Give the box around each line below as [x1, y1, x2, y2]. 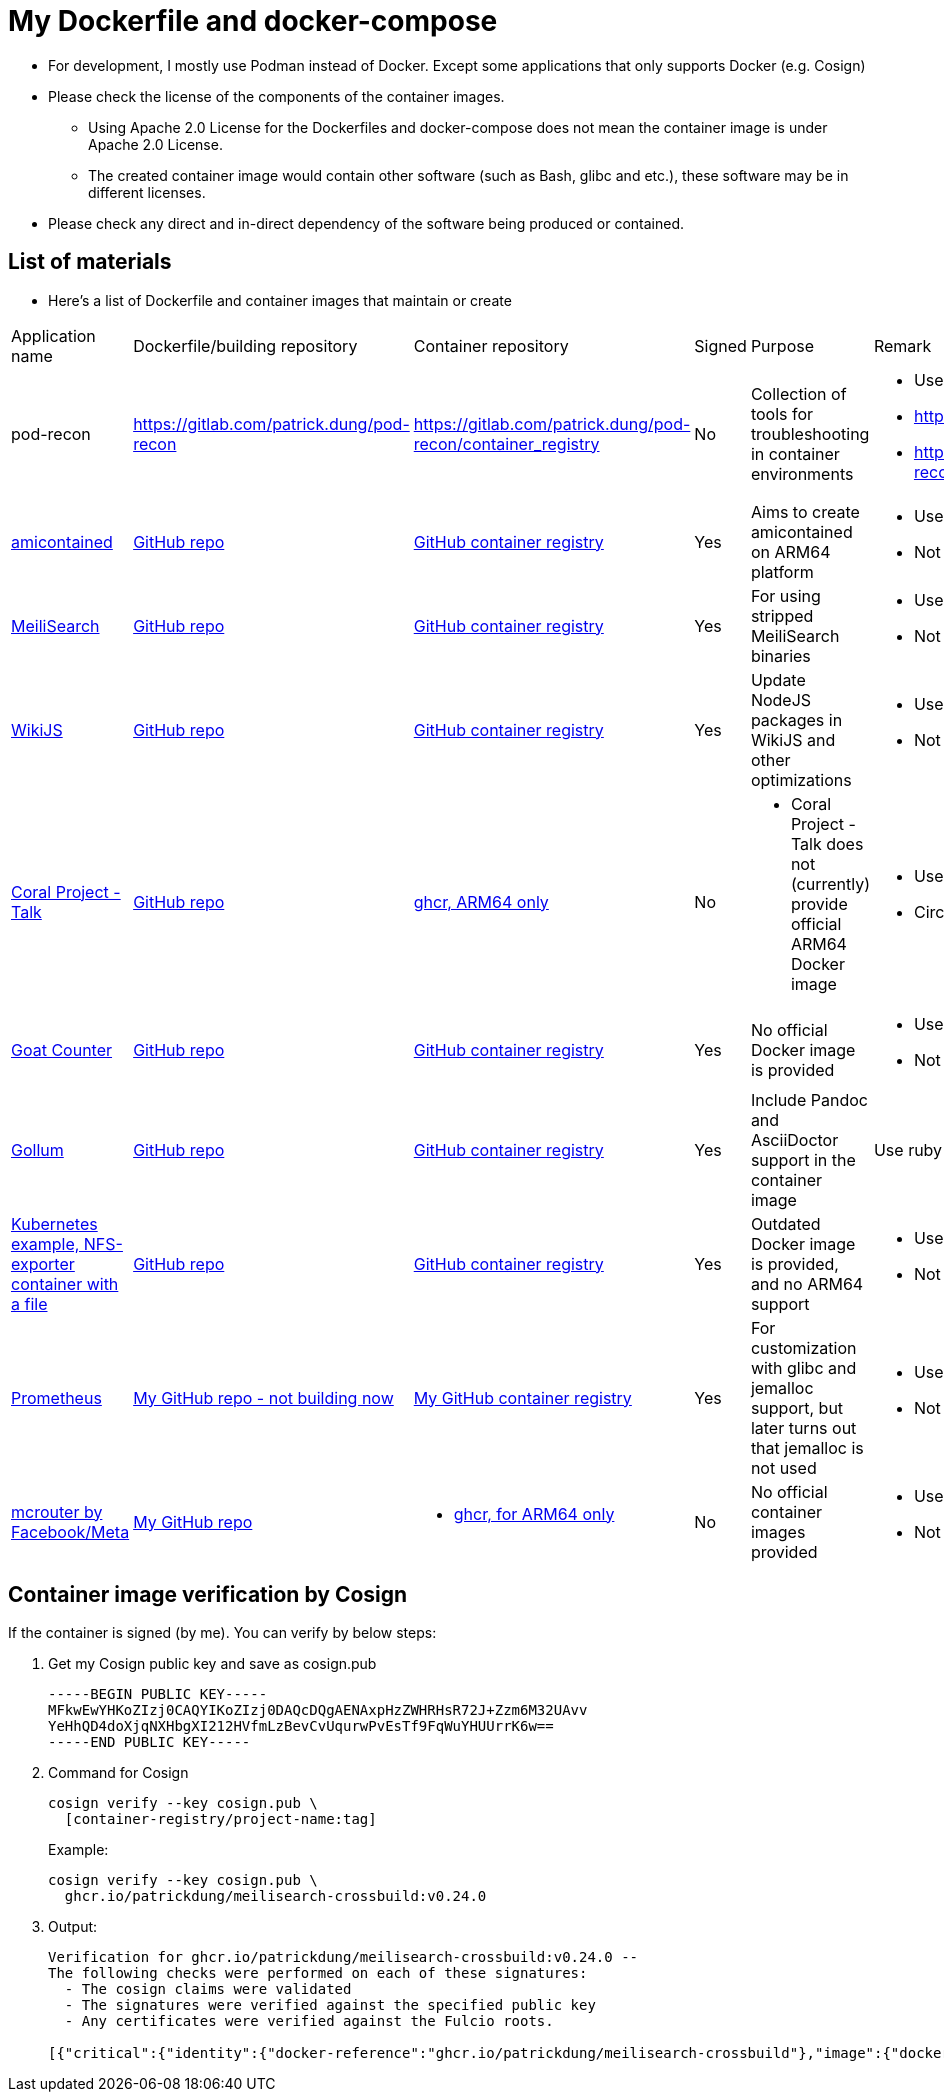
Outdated [750, 1213, 821, 1234]
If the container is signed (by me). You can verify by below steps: [8, 1624, 437, 1642]
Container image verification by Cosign [8, 1582, 408, 1608]
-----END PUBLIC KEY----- [48, 1734, 251, 1751]
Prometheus [11, 1387, 102, 1408]
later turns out [750, 1417, 857, 1438]
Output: [48, 1918, 98, 1936]
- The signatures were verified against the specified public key [64, 1997, 596, 2014]
